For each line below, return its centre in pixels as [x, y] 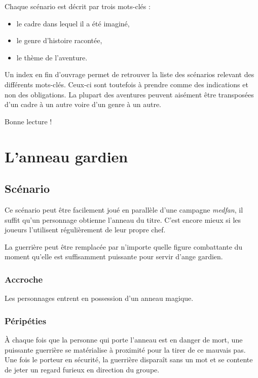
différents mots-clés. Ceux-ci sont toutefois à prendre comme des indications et [126, 84]
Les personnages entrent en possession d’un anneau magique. [99, 298]
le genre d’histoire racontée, [59, 40]
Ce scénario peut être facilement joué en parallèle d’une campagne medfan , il [124, 209]
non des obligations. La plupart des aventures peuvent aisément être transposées [129, 94]
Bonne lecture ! [28, 121]
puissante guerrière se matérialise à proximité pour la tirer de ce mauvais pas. [125, 349]
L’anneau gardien [66, 156]
